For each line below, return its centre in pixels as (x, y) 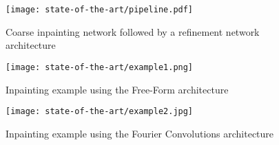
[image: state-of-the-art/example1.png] (100, 67)
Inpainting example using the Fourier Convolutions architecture (140, 133)
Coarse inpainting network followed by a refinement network (133, 31)
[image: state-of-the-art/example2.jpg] (100, 112)
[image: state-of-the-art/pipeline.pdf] (100, 10)
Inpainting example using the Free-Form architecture (117, 89)
